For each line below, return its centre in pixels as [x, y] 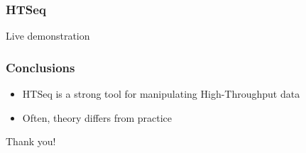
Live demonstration [48, 36]
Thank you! [31, 141]
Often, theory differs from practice [97, 117]
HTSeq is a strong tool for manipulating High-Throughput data [161, 94]
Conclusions [40, 67]
